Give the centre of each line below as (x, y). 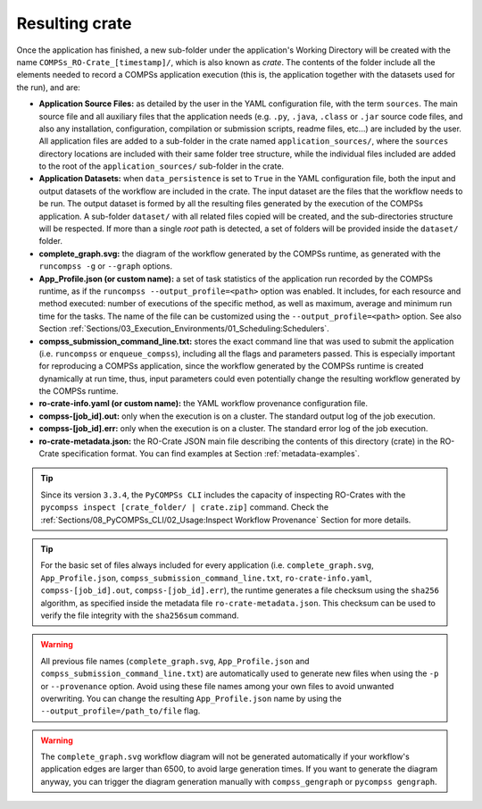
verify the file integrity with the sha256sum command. (140, 615)
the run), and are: (48, 87)
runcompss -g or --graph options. (106, 266)
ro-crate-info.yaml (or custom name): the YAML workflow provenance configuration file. (203, 404)
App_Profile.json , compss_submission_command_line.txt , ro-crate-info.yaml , (206, 578)
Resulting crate (74, 23)
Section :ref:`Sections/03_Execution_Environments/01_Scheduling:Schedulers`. (184, 329)
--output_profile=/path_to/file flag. (120, 711)
